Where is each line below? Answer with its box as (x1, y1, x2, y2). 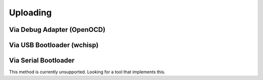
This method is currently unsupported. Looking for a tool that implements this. (9, 69, 166, 75)
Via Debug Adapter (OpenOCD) (9, 26, 106, 34)
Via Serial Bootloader (9, 56, 75, 65)
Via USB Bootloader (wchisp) (9, 41, 99, 49)
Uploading (9, 7, 52, 18)
